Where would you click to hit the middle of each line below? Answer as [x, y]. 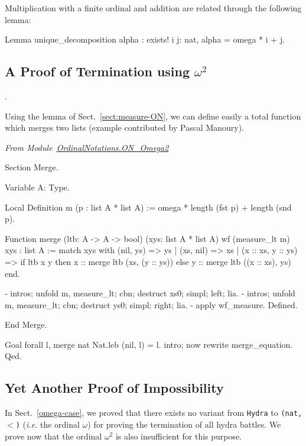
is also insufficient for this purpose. [179, 436]
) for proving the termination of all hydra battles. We [184, 424]
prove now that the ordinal [53, 436]
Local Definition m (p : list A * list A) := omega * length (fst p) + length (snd [148, 207]
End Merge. [26, 324]
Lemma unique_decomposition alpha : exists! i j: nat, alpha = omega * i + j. [145, 39]
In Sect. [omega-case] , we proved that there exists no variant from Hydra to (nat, [154, 413]
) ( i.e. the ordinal [48, 424]
